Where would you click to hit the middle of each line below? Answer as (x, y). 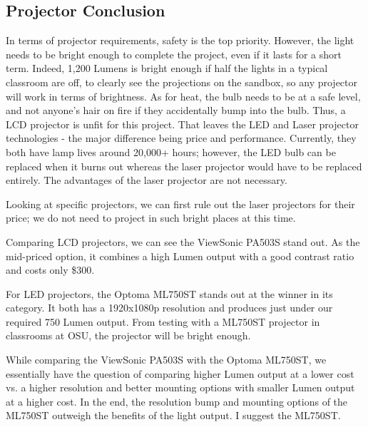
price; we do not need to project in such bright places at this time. (151, 218)
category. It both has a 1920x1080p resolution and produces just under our (169, 308)
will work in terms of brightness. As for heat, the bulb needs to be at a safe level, (183, 96)
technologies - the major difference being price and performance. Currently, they (181, 138)
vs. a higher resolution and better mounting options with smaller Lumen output (180, 387)
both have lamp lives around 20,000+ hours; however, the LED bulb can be (171, 151)
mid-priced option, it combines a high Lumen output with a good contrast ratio (180, 256)
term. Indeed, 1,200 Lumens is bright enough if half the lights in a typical (167, 68)
